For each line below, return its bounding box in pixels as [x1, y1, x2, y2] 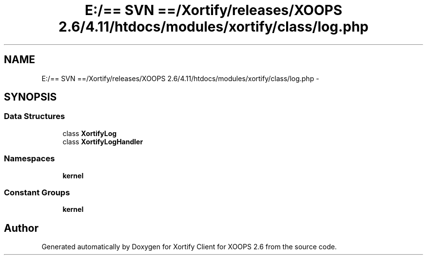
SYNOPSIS [4, 91, 57, 104]
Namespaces [4, 154, 55, 164]
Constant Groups [4, 187, 70, 197]
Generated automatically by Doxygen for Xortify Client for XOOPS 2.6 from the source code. [41, 242, 337, 251]
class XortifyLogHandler [62, 137, 143, 146]
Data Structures [4, 111, 65, 121]
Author [4, 222, 39, 234]
